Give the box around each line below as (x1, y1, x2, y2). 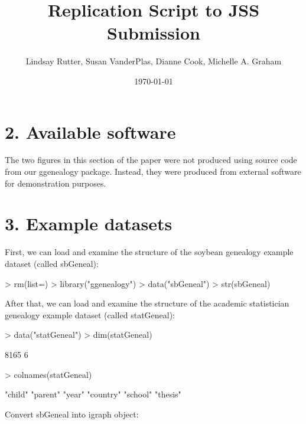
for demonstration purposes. (5, 177, 106, 189)
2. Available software (5, 119, 176, 143)
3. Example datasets (5, 211, 172, 236)
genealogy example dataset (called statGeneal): (5, 308, 175, 321)
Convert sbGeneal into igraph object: (5, 407, 139, 420)
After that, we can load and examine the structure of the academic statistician (5, 297, 289, 309)
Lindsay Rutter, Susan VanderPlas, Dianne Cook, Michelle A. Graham (25, 55, 282, 67)
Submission (107, 21, 200, 45)
